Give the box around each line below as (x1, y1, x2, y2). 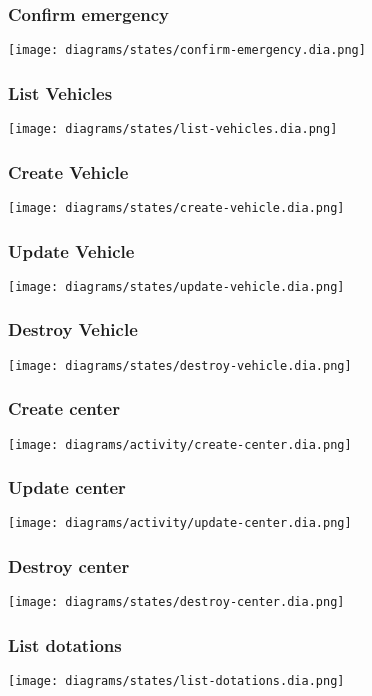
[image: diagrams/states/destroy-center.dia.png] (8, 595, 345, 610)
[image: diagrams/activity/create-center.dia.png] (8, 437, 352, 452)
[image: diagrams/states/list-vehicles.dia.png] (8, 122, 338, 137)
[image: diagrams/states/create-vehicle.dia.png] (8, 200, 345, 215)
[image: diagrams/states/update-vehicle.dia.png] (8, 279, 345, 294)
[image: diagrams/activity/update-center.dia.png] (8, 516, 352, 531)
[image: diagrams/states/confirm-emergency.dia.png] (8, 43, 366, 58)
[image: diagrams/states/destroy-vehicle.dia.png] (8, 358, 352, 373)
